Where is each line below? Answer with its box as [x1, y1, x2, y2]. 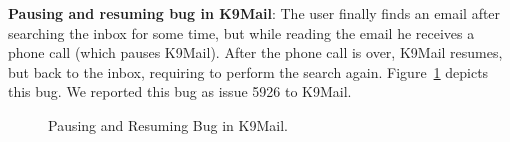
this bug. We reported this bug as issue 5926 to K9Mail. [8, 81, 352, 102]
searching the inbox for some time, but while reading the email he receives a [8, 22, 475, 43]
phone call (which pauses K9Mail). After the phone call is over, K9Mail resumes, [8, 42, 503, 63]
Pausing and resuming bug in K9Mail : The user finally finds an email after [8, 3, 501, 23]
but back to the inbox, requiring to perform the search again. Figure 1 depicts [8, 61, 489, 82]
